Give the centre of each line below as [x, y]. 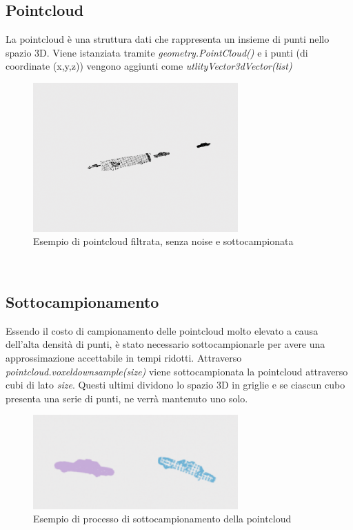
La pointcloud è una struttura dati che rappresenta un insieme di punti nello [168, 39]
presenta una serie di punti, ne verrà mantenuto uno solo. [127, 398]
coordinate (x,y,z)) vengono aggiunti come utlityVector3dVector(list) [149, 66]
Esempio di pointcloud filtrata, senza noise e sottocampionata [163, 241]
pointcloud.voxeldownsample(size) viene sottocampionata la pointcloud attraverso [177, 371]
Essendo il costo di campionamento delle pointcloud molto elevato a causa [162, 330]
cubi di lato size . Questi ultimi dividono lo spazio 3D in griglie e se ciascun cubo [175, 385]
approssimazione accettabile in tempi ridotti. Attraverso [124, 358]
